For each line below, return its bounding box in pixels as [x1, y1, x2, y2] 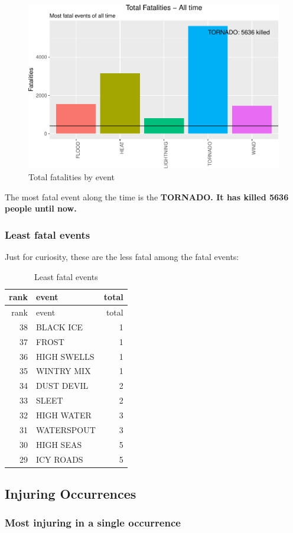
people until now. [5, 202, 77, 214]
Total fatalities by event [28, 171, 115, 183]
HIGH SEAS [35, 438, 82, 450]
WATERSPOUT [35, 423, 96, 435]
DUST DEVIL [35, 379, 89, 392]
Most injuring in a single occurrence [5, 515, 181, 530]
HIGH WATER [35, 409, 92, 421]
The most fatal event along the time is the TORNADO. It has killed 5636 [5, 190, 289, 203]
